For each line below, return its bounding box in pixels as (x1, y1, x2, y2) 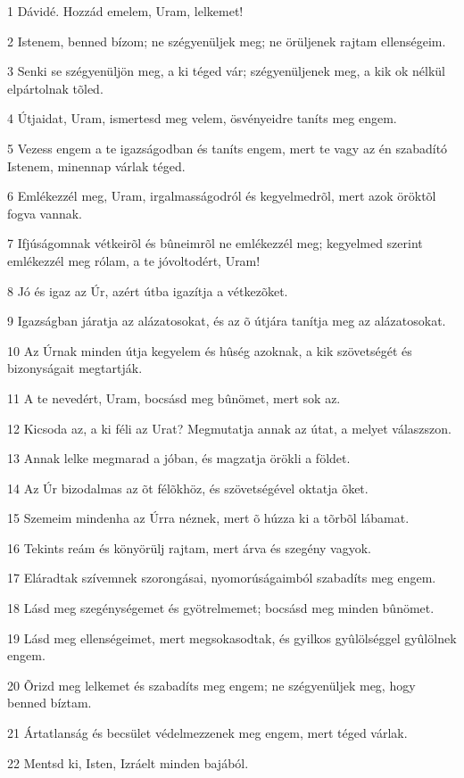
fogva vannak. (7, 203, 83, 222)
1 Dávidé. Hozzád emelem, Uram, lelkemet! (7, 2, 244, 20)
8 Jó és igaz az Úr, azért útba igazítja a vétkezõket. (7, 281, 288, 300)
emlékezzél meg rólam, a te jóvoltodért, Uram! (7, 251, 261, 269)
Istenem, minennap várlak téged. (7, 156, 186, 175)
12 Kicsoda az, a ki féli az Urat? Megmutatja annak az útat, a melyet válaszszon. (7, 418, 452, 437)
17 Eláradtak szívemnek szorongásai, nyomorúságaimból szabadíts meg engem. (7, 568, 436, 587)
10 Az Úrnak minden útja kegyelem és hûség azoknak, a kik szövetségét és (7, 341, 412, 360)
